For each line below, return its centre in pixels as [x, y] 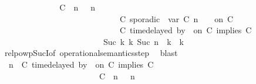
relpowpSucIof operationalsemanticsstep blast [91, 53]
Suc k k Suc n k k [143, 41]
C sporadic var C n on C [176, 18]
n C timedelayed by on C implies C [81, 64]
